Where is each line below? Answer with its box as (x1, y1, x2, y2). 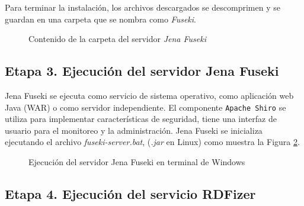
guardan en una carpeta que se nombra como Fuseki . (5, 12, 196, 25)
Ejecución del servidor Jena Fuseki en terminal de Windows (28, 156, 245, 168)
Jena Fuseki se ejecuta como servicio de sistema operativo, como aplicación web (5, 89, 294, 101)
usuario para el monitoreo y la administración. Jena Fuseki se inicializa (5, 124, 263, 136)
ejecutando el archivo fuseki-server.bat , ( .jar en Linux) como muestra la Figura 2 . (5, 136, 300, 148)
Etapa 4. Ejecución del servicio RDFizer (5, 185, 256, 202)
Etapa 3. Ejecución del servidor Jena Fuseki (5, 62, 279, 80)
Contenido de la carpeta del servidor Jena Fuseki (28, 33, 207, 45)
